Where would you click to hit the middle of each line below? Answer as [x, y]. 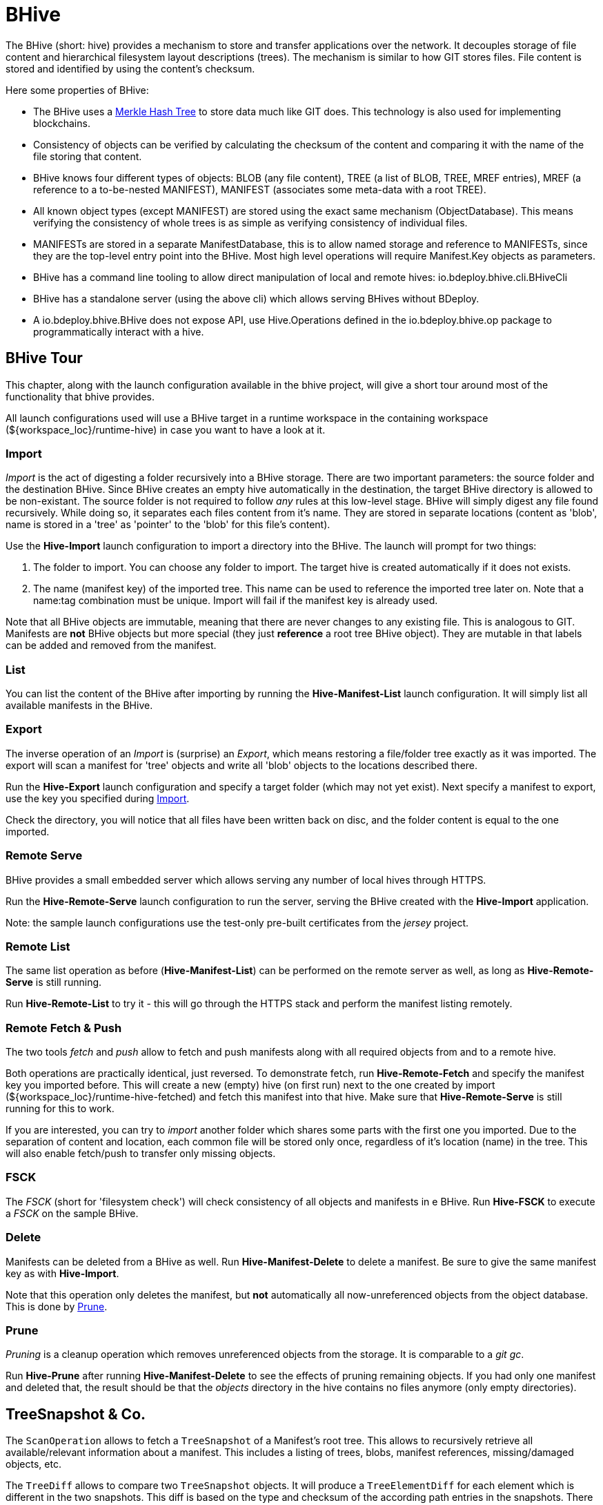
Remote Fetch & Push [64, 1028]
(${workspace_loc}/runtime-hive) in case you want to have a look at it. [166, 429]
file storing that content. [88, 156]
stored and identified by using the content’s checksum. [130, 68]
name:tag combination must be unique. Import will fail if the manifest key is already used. [236, 601]
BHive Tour [44, 358]
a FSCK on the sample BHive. [72, 1213]
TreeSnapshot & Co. [76, 1414]
